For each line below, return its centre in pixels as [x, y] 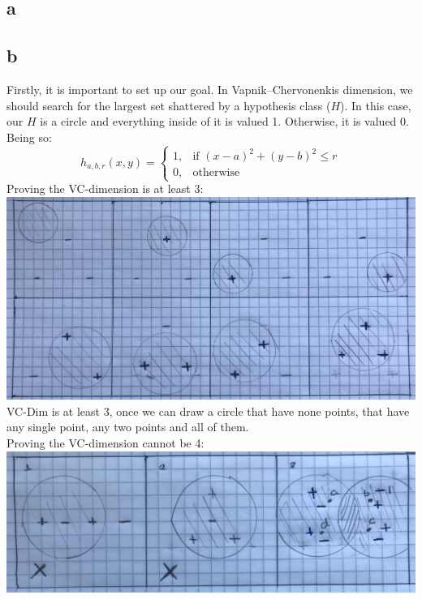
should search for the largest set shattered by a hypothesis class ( [169, 105]
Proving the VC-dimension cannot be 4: [105, 443]
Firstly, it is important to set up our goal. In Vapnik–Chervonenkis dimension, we [210, 89]
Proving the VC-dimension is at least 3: [105, 188]
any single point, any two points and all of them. [128, 427]
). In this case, [376, 105]
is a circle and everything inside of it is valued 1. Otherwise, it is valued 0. [224, 121]
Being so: [29, 137]
